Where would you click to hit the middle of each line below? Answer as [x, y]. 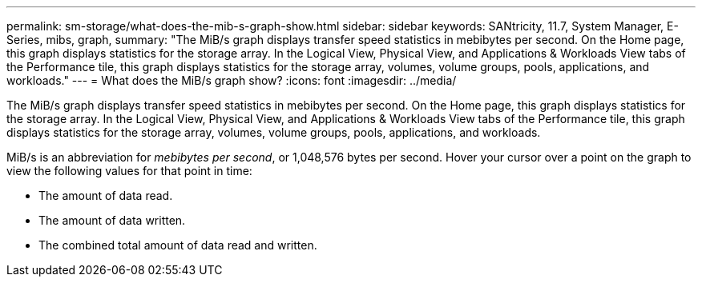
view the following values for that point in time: [129, 171]
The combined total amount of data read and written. [178, 245]
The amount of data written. [112, 220]
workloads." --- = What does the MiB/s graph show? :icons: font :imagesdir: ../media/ [232, 80]
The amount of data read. [106, 195]
